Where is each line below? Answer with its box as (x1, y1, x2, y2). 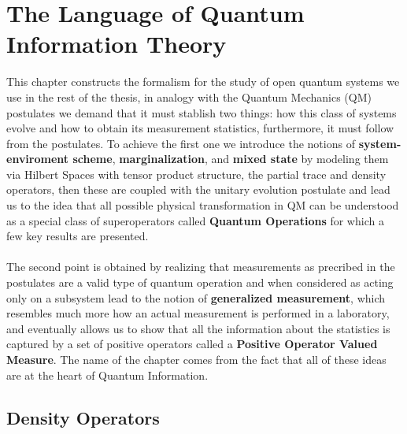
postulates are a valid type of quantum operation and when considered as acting (6, 274, 394, 291)
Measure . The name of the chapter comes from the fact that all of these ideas (6, 351, 387, 367)
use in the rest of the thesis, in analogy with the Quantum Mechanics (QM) (6, 88, 372, 105)
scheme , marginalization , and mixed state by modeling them (72, 150, 389, 167)
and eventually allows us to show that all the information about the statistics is (6, 320, 390, 336)
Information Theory (6, 28, 227, 60)
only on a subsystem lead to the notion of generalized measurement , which (6, 289, 386, 306)
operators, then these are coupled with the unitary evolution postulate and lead (6, 181, 390, 198)
